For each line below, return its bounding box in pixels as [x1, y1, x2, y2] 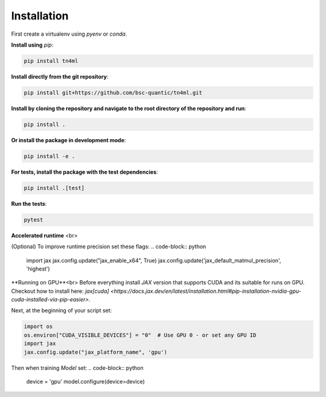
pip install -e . [24, 153, 75, 160]
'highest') [26, 265, 51, 272]
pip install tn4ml [24, 57, 78, 64]
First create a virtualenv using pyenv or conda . [11, 30, 127, 38]
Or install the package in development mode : [11, 136, 126, 143]
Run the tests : [11, 200, 47, 207]
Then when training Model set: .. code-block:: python [11, 364, 144, 372]
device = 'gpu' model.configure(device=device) [26, 378, 145, 386]
